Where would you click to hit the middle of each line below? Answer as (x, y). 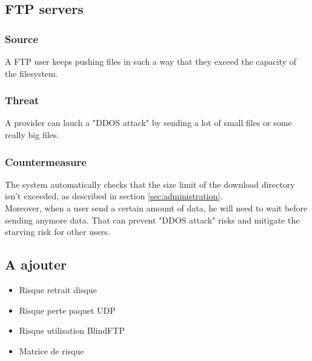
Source (22, 38)
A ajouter (36, 264)
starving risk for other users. (58, 232)
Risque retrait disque (58, 289)
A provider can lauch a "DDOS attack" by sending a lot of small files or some (148, 123)
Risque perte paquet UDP (67, 310)
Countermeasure (46, 161)
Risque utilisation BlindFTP (72, 330)
